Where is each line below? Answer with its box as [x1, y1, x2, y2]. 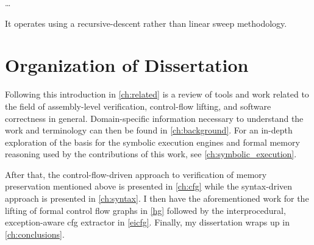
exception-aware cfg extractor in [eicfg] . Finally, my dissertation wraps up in [5, 216, 290, 229]
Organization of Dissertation [5, 52, 249, 77]
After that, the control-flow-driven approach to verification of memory [5, 168, 267, 180]
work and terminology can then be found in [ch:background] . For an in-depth [5, 124, 293, 137]
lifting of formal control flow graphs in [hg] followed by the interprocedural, [5, 204, 286, 216]
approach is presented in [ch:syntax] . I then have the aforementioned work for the [5, 192, 309, 205]
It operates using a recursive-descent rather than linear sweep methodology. [5, 16, 287, 29]
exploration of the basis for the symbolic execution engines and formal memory [5, 135, 300, 148]
